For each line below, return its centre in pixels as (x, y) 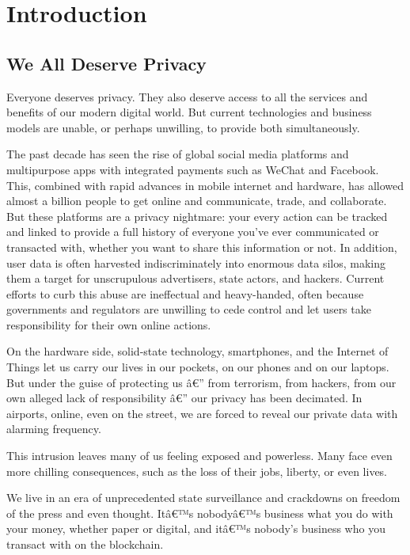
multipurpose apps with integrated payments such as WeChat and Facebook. (193, 169)
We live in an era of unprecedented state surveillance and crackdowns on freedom (203, 498)
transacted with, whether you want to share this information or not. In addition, (202, 247)
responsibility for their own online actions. (109, 324)
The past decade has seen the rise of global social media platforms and (178, 154)
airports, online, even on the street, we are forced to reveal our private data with (202, 413)
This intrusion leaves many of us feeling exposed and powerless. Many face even (199, 456)
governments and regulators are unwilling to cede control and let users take (189, 309)
